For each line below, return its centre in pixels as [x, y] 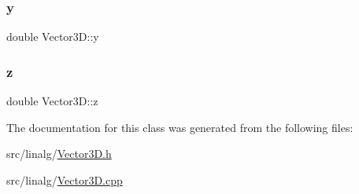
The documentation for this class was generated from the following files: [180, 127]
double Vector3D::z [52, 101]
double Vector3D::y [53, 37]
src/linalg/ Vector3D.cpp [65, 179]
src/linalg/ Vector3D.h [59, 154]
